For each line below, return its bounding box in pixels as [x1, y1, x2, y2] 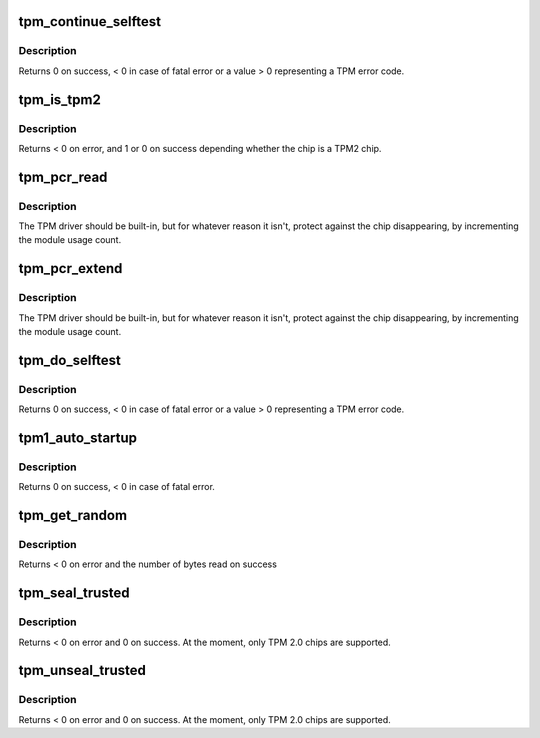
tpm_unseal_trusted [18, 662, 147, 679]
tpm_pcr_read [18, 168, 108, 185]
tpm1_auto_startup [18, 429, 138, 446]
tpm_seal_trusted [18, 585, 130, 602]
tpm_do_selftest [18, 351, 122, 369]
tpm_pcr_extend [18, 260, 123, 277]
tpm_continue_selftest [18, 13, 162, 30]
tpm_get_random [18, 507, 128, 524]
